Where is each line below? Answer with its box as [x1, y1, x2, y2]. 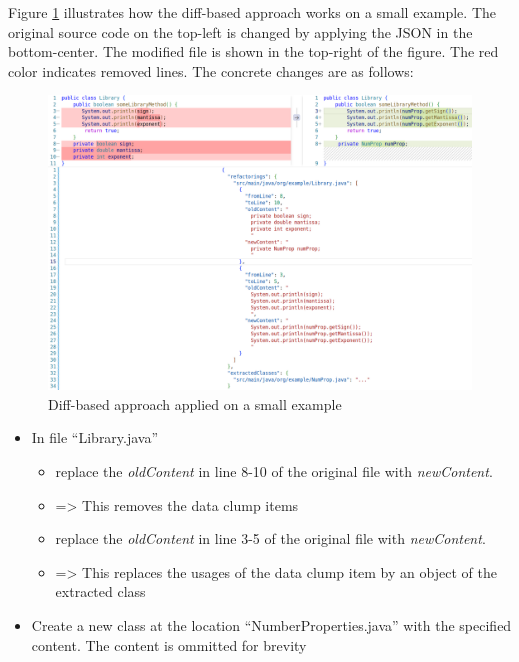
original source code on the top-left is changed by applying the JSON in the [8, 21, 473, 42]
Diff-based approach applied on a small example [48, 393, 342, 414]
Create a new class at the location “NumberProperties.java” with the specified [31, 614, 512, 635]
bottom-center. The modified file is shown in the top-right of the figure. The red [8, 41, 499, 62]
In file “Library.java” [31, 427, 159, 448]
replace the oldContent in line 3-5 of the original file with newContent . [55, 528, 486, 549]
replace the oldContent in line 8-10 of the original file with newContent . [55, 460, 493, 481]
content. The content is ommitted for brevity [31, 634, 307, 655]
